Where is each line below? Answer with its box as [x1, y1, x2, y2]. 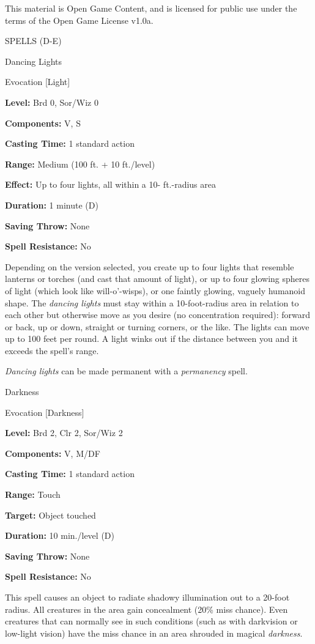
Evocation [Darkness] [5, 405, 84, 418]
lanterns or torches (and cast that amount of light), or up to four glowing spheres [5, 272, 310, 285]
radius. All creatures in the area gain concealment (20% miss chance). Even [5, 602, 288, 615]
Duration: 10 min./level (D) [5, 529, 114, 542]
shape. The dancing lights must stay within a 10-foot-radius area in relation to [5, 296, 299, 309]
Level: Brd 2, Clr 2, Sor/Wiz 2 [5, 426, 123, 439]
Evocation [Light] [5, 75, 70, 88]
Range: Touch [5, 488, 61, 501]
